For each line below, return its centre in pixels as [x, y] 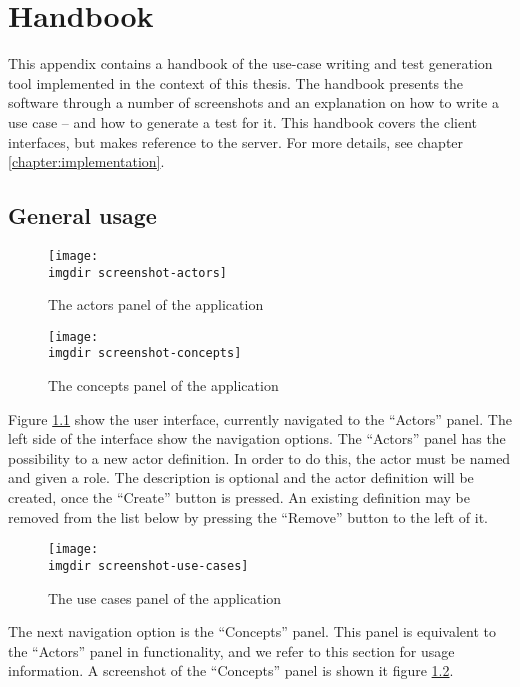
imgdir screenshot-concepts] [145, 353]
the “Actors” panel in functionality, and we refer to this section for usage [231, 650]
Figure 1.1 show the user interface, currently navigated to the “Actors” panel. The [260, 418]
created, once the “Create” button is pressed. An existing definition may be [239, 497]
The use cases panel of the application [165, 597]
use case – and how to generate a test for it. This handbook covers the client [243, 121]
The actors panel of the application [156, 304]
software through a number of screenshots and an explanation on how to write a [253, 102]
